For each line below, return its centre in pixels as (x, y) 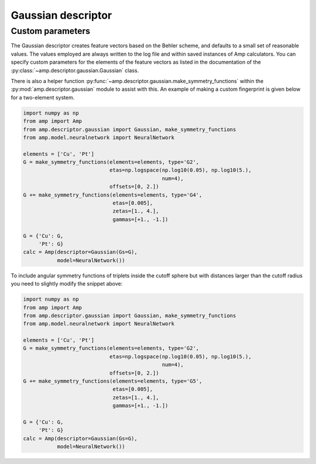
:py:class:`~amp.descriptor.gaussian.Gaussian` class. (75, 70)
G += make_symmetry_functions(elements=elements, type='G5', (113, 381)
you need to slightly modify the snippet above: (67, 284)
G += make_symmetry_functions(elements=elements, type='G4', (113, 195)
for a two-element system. (43, 97)
